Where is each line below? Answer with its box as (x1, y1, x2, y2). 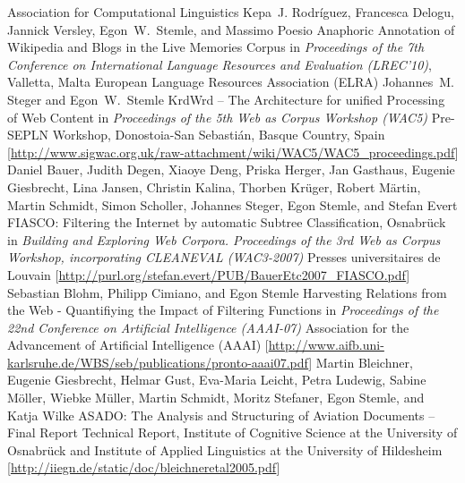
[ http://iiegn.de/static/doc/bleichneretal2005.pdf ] (7, 458, 280, 477)
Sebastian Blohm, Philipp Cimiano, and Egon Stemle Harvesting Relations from (7, 283, 447, 301)
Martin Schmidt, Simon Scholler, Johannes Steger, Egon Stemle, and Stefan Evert (7, 195, 458, 214)
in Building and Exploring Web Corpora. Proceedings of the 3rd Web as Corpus (7, 230, 441, 249)
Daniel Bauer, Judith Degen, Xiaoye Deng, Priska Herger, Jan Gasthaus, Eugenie (7, 160, 455, 179)
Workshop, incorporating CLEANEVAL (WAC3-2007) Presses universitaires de (7, 248, 441, 267)
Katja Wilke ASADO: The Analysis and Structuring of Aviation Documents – (7, 405, 435, 424)
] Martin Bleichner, (308, 352, 413, 371)
